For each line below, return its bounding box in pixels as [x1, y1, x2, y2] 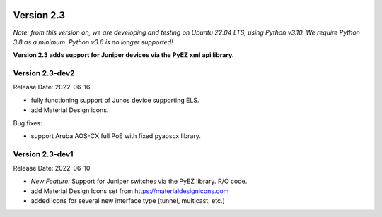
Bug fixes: [13, 118, 42, 127]
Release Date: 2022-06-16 [13, 83, 91, 92]
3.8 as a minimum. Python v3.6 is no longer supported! [13, 37, 173, 46]
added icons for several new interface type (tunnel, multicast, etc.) [30, 197, 226, 205]
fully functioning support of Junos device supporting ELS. [30, 96, 199, 104]
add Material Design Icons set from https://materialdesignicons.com [30, 187, 229, 195]
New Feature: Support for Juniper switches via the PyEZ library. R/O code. [30, 177, 248, 185]
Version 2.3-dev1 [13, 149, 74, 159]
